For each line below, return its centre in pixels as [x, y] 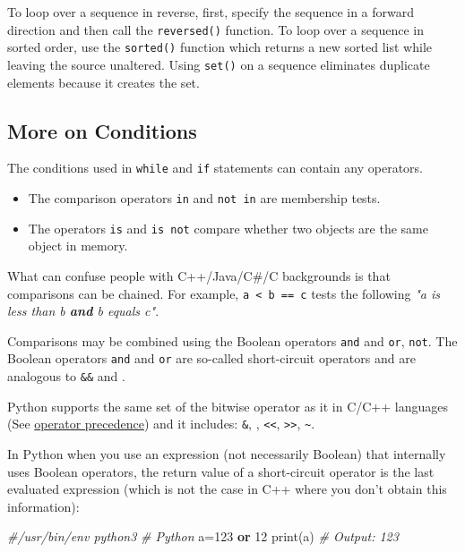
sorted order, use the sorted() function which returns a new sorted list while [220, 47]
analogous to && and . [66, 376]
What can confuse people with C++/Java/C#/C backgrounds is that [199, 275]
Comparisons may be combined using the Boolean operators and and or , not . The [232, 340]
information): [43, 506]
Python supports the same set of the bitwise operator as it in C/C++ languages [228, 406]
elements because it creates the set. [103, 82]
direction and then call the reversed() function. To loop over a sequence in [215, 29]
